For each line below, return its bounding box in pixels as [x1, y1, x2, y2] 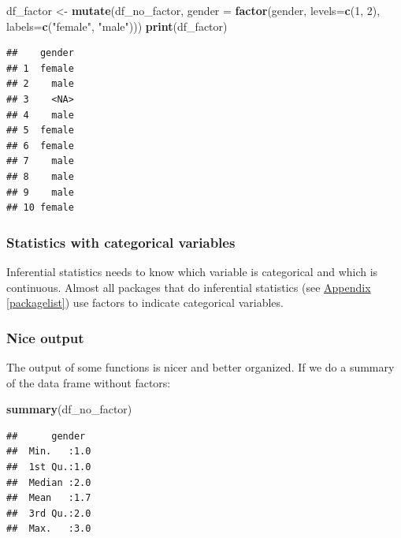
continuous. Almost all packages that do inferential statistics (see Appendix [6, 278, 371, 295]
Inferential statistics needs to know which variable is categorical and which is [6, 263, 378, 279]
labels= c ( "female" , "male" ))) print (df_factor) [6, 17, 228, 34]
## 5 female [6, 125, 74, 136]
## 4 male [6, 109, 74, 121]
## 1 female [6, 62, 74, 74]
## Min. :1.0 [6, 446, 91, 458]
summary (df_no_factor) [6, 401, 132, 417]
